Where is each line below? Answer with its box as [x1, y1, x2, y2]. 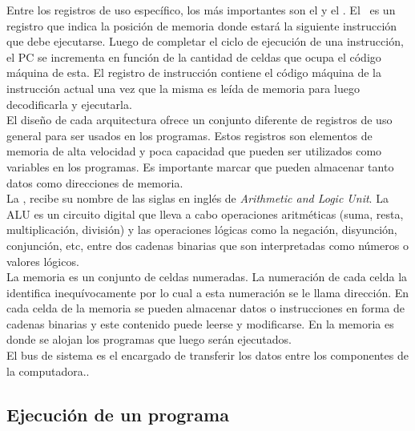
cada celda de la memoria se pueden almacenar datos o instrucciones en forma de [6, 300, 405, 316]
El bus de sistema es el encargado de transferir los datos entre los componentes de [6, 347, 409, 364]
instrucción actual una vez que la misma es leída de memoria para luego [6, 79, 360, 96]
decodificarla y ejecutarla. [6, 95, 132, 112]
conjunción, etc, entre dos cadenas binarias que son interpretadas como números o [6, 236, 409, 253]
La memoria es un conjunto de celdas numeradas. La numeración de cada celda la [6, 268, 408, 285]
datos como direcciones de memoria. [6, 174, 183, 191]
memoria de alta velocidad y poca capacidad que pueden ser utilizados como [6, 143, 382, 159]
